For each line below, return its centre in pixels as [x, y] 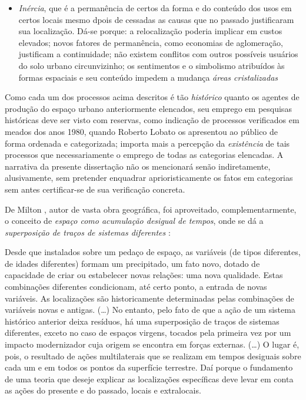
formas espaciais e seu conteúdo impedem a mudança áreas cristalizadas [148, 77]
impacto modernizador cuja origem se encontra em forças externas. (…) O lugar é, [152, 344]
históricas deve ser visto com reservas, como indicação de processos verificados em [152, 120]
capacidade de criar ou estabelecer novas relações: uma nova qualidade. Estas [144, 275]
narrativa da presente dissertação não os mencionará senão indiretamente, [138, 166]
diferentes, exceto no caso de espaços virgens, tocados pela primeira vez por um [148, 333]
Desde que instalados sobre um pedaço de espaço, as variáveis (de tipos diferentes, [153, 252]
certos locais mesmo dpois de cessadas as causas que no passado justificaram [156, 19]
